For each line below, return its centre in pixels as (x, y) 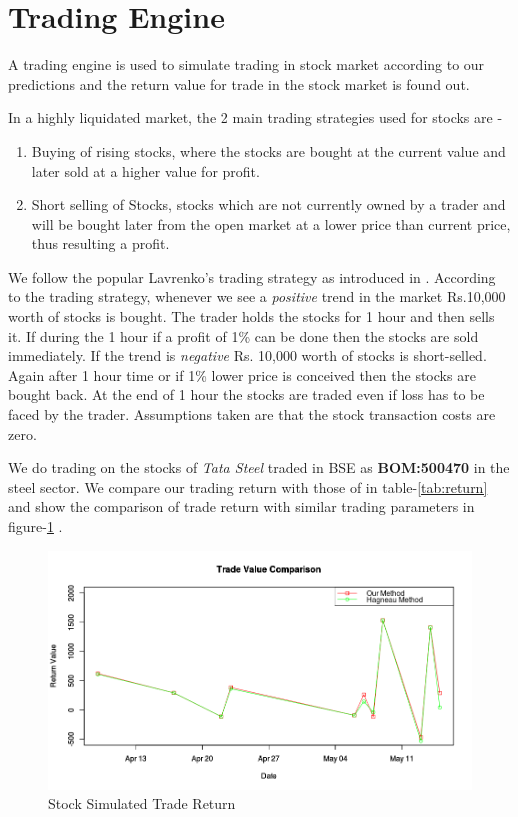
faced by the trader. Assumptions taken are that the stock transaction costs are (252, 414)
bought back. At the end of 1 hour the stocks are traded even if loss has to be (246, 394)
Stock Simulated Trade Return (142, 803)
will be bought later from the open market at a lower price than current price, (271, 223)
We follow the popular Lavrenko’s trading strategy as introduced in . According (252, 276)
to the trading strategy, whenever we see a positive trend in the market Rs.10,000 (257, 296)
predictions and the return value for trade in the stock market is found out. (239, 83)
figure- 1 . (35, 526)
